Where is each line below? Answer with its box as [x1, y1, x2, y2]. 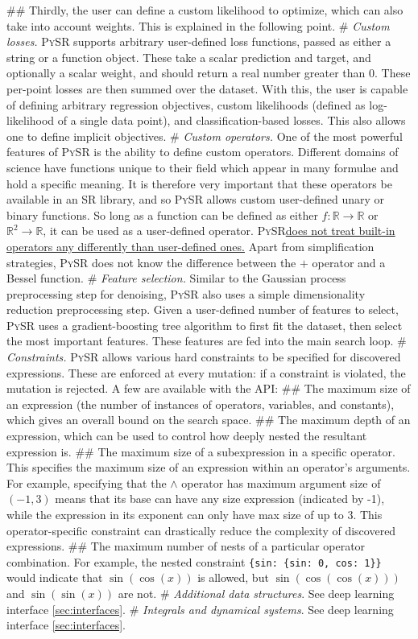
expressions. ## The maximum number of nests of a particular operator [6, 538, 366, 554]
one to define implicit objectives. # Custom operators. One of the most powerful [6, 127, 403, 144]
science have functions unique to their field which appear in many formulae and [6, 159, 399, 175]
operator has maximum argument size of [181, 474, 381, 491]
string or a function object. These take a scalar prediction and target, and [6, 48, 371, 65]
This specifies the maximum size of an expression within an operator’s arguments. [6, 459, 411, 476]
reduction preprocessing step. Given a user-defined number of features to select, [6, 301, 399, 318]
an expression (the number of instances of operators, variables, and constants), [6, 395, 395, 412]
